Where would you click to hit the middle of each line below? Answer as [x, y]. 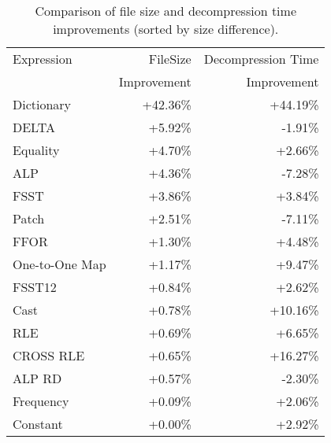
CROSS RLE [49, 355]
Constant [38, 424]
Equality [36, 150]
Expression [43, 59]
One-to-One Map [60, 264]
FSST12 [35, 287]
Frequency [41, 401]
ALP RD [37, 378]
